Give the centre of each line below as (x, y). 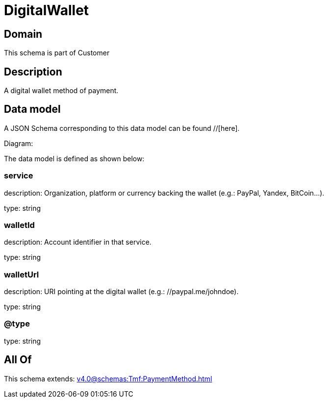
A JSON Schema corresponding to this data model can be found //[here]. (122, 128)
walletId (19, 225)
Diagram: (19, 143)
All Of (18, 360)
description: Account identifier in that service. (78, 242)
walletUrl (22, 274)
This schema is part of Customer (57, 53)
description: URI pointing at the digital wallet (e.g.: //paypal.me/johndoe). (121, 292)
